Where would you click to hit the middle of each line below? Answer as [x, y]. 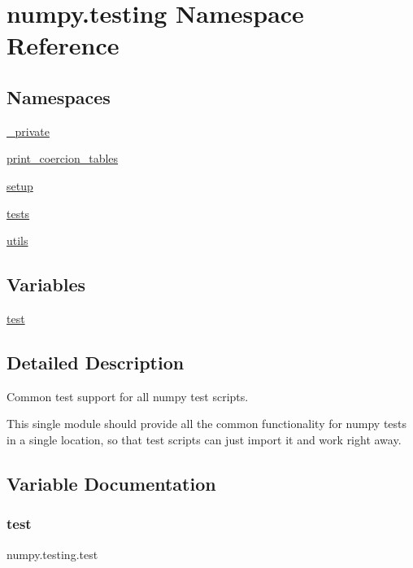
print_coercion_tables [63, 158]
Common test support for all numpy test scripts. [128, 396]
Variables [46, 284]
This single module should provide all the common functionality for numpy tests [207, 424]
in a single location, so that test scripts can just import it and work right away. [204, 439]
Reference [63, 45]
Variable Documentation [111, 483]
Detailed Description [96, 362]
